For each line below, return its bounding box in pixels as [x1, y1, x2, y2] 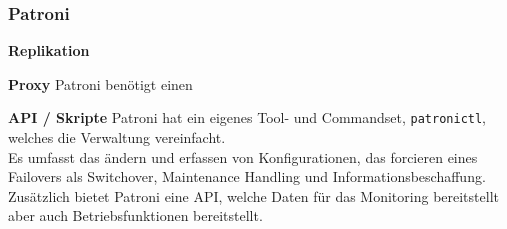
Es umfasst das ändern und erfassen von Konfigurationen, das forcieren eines [8, 146, 478, 167]
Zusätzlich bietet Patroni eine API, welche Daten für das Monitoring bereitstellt [8, 185, 499, 206]
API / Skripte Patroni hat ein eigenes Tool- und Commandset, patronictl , [8, 107, 487, 128]
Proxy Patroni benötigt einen [8, 73, 193, 94]
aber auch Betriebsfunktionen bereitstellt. [8, 205, 263, 226]
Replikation [8, 40, 90, 61]
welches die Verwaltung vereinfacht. [8, 127, 226, 148]
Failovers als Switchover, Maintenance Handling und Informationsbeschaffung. [8, 166, 486, 187]
